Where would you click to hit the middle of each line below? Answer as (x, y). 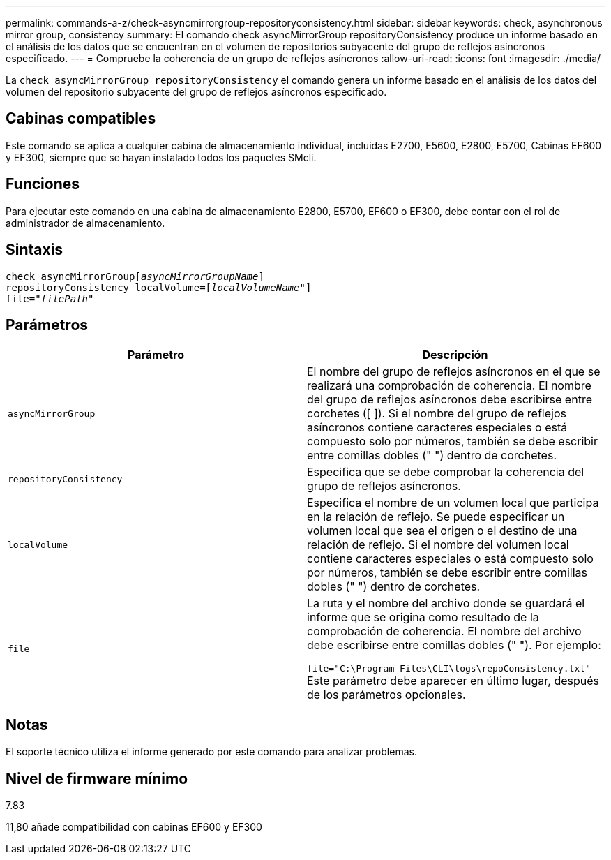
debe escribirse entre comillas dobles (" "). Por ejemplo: (454, 645)
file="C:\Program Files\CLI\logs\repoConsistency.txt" (449, 669)
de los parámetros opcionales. (386, 695)
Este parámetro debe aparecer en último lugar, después (453, 681)
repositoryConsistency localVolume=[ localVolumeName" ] (159, 287)
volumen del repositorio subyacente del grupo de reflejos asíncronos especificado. (196, 92)
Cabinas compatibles (81, 119)
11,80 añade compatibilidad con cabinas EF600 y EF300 (134, 827)
